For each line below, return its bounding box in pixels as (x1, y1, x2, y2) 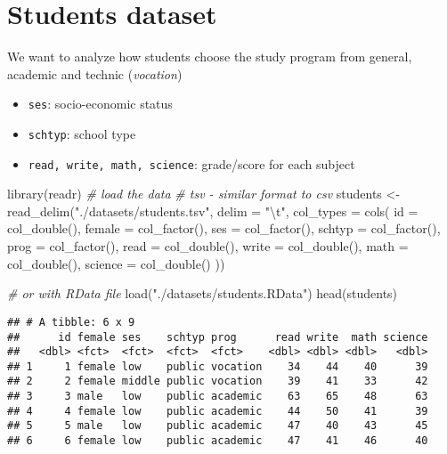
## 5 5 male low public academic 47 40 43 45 (7, 419, 428, 433)
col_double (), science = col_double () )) (7, 254, 225, 272)
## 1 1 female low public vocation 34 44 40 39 (7, 360, 428, 373)
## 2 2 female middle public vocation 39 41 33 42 (7, 375, 428, 388)
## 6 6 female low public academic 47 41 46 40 (7, 434, 428, 448)
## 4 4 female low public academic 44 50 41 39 (7, 404, 428, 418)
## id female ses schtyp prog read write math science (7, 330, 428, 344)
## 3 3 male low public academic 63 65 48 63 (7, 390, 428, 403)
